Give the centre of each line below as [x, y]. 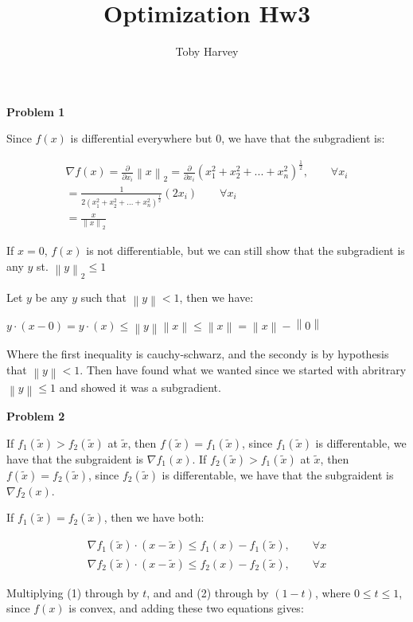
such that [103, 297]
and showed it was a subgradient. [140, 387]
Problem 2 [36, 416]
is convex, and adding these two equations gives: [186, 608]
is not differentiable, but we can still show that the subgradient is [245, 250]
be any [52, 297]
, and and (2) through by [208, 592]
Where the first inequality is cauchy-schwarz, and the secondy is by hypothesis [198, 354]
